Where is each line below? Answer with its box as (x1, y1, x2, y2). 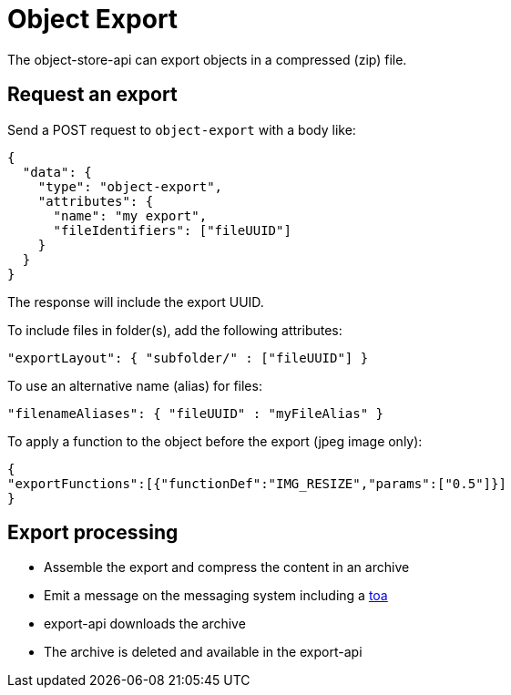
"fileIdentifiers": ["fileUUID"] (53, 222, 291, 238)
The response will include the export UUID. (7, 293, 264, 310)
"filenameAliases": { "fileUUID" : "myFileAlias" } (7, 405, 384, 421)
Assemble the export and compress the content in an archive (44, 559, 410, 576)
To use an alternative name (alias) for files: (7, 377, 262, 393)
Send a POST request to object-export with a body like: (7, 121, 356, 138)
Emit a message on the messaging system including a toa (44, 588, 388, 604)
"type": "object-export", (37, 179, 223, 194)
